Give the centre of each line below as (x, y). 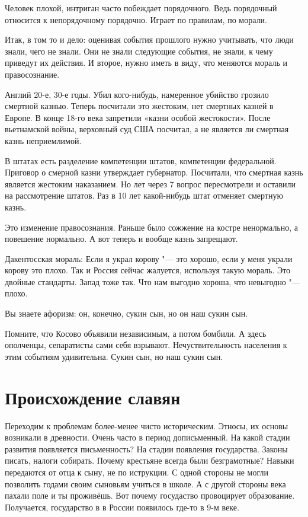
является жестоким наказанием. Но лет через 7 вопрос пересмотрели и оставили (150, 183)
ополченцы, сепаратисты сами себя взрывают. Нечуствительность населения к (146, 345)
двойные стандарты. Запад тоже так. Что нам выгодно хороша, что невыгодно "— (153, 281)
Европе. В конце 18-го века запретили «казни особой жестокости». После (138, 117)
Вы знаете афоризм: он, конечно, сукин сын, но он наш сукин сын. (126, 313)
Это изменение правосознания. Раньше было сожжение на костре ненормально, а (152, 227)
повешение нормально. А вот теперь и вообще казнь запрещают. (121, 239)
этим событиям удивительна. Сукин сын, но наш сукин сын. (114, 356)
